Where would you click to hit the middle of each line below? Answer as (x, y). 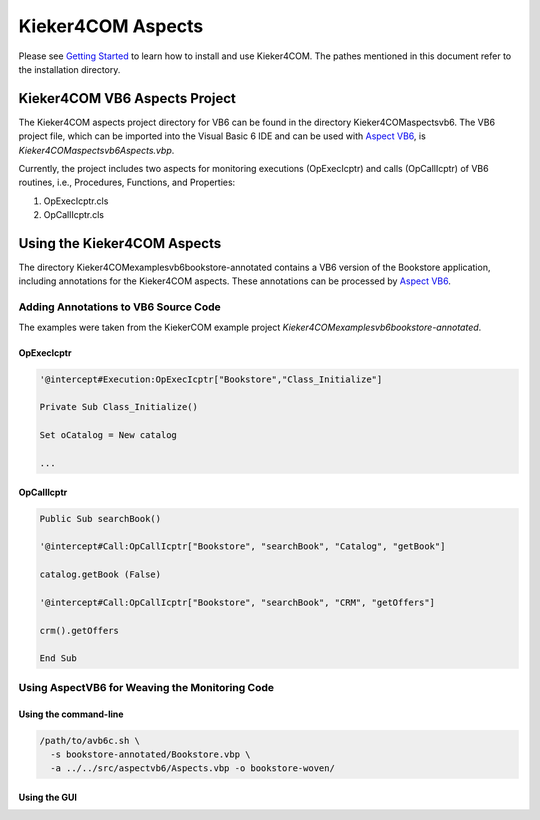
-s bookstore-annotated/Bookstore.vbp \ (150, 754)
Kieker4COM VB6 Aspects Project (127, 98)
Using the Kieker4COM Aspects (120, 243)
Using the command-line (71, 714)
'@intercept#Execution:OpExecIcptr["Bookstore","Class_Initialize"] (211, 379)
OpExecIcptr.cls (76, 201)
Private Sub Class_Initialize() (119, 407)
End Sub (58, 658)
